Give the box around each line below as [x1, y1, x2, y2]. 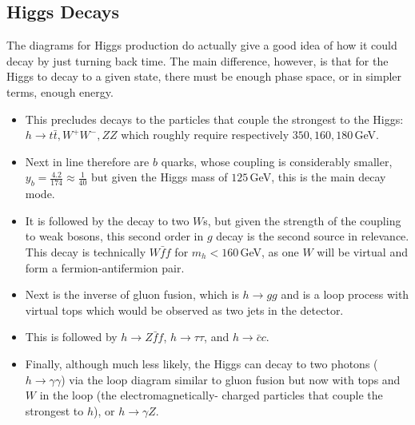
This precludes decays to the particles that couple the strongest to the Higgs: [25, 110, 404, 127]
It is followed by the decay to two [25, 212, 190, 228]
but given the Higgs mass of [91, 169, 228, 185]
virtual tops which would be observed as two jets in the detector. [25, 301, 344, 318]
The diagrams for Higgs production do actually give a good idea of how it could [6, 37, 397, 54]
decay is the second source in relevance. [216, 228, 409, 244]
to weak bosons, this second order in [25, 228, 204, 244]
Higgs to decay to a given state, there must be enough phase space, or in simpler [6, 68, 402, 85]
